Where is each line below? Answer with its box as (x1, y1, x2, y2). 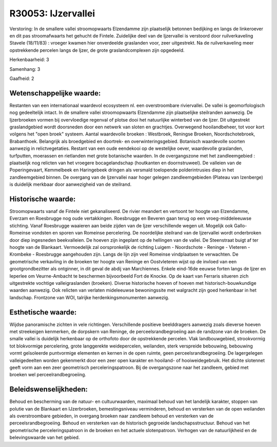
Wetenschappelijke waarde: (9, 89, 101, 98)
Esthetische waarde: (9, 308, 77, 317)
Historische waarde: (9, 195, 76, 203)
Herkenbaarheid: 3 (9, 56, 49, 63)
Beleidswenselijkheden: (9, 385, 88, 394)
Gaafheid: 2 (9, 75, 34, 82)
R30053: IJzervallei (9, 8, 95, 19)
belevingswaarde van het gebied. (9, 434, 80, 441)
